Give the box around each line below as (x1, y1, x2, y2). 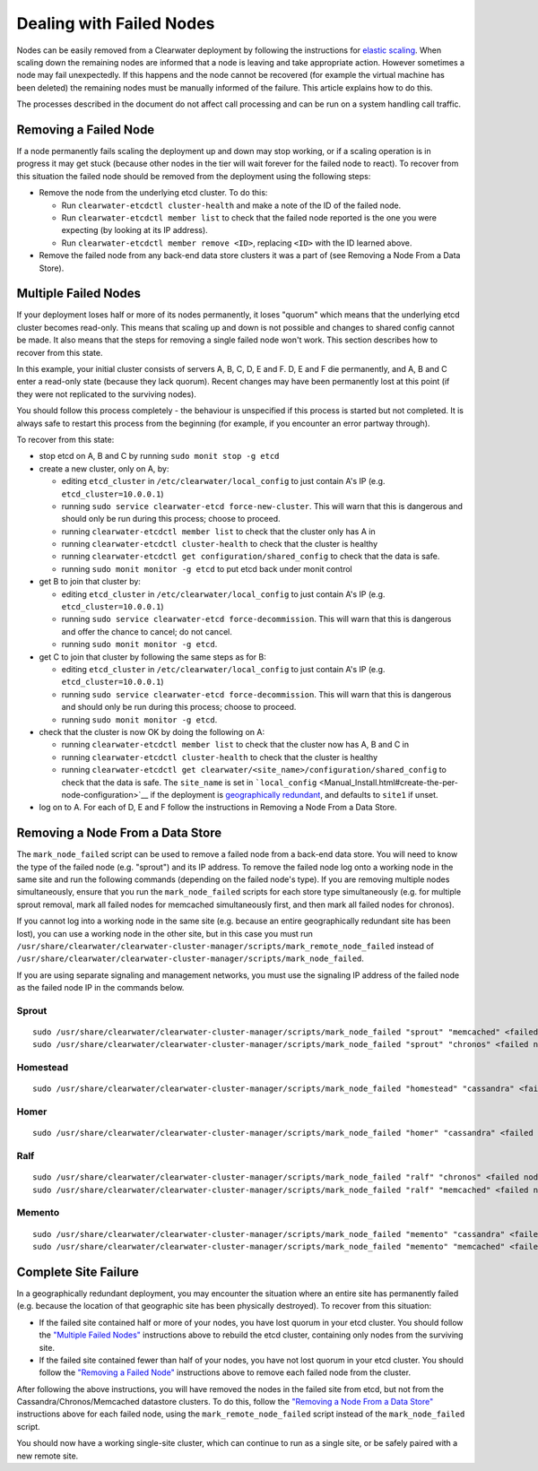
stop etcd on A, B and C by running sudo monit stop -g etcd (39, 451, 280, 462)
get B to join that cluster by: (39, 576, 141, 587)
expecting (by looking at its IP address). (61, 225, 208, 236)
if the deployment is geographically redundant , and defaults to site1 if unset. (150, 789, 438, 800)
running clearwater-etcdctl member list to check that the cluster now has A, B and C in (61, 740, 410, 750)
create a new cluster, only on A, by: (39, 463, 169, 474)
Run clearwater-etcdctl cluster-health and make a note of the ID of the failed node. (61, 200, 402, 211)
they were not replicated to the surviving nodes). (16, 388, 197, 399)
